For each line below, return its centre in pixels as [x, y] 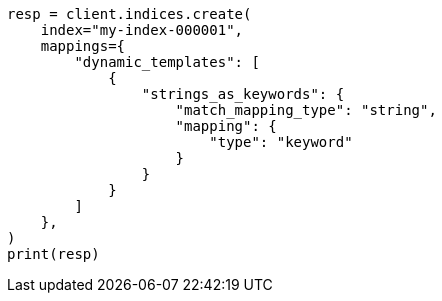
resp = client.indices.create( [129, 14]
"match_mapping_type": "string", [306, 110]
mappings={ [83, 46]
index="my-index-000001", [142, 30]
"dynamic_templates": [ [167, 62]
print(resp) [53, 254]
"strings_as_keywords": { [243, 94]
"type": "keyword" [281, 142]
